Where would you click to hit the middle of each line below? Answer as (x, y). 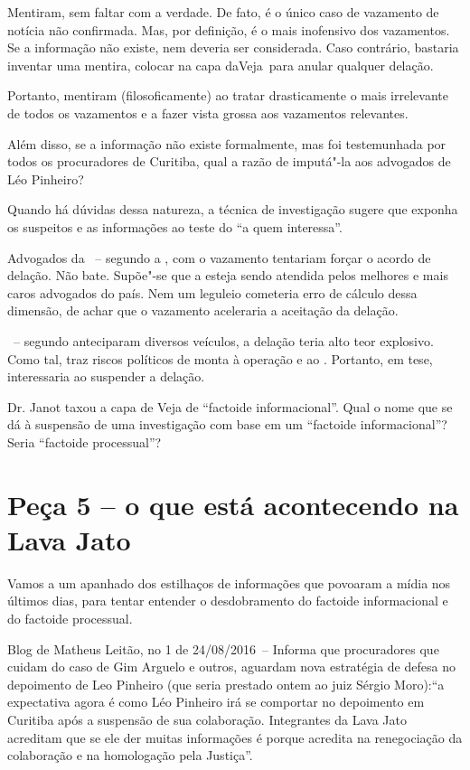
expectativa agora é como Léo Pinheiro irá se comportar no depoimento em (216, 702)
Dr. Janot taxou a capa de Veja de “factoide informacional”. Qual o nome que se (230, 406)
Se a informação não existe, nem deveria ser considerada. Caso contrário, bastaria (233, 47)
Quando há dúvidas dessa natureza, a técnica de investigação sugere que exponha (233, 209)
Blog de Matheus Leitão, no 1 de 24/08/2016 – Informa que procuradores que (223, 648)
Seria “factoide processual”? (85, 441)
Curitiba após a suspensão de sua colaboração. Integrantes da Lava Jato (207, 719)
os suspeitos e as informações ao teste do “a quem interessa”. (175, 226)
